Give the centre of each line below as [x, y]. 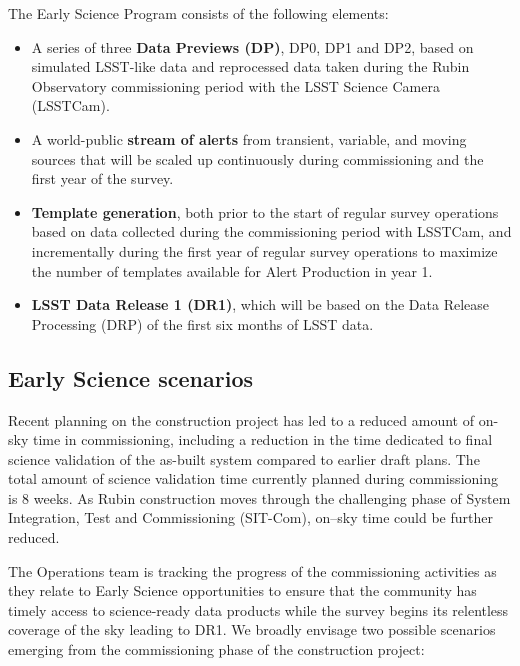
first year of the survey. [102, 178]
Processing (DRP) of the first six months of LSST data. [202, 323]
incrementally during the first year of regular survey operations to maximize [264, 250]
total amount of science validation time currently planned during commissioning [253, 478]
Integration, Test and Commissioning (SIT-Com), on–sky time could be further [250, 517]
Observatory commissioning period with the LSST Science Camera [235, 85]
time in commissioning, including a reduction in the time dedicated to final [262, 439]
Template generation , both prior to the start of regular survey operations [265, 211]
